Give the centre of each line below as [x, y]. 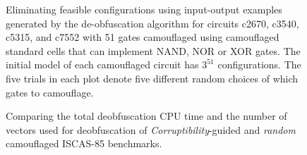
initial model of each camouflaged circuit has [102, 64]
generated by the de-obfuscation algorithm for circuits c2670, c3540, [152, 23]
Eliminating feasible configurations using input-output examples [144, 9]
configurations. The [259, 64]
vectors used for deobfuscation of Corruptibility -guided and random [151, 129]
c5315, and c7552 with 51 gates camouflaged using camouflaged [143, 37]
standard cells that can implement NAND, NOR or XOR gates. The [153, 50]
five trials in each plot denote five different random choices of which [152, 78]
